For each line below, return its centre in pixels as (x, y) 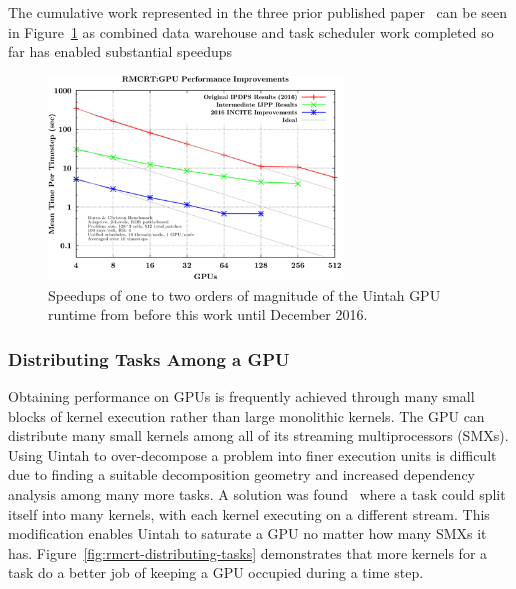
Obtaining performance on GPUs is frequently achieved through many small (241, 396)
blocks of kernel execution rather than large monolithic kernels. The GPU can (246, 415)
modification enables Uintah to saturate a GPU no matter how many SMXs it (247, 533)
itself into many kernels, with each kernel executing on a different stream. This (249, 513)
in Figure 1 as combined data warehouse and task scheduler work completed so (251, 31)
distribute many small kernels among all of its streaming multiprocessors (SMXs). (258, 435)
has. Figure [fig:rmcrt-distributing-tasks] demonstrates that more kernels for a (248, 552)
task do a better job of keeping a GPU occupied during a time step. (216, 572)
